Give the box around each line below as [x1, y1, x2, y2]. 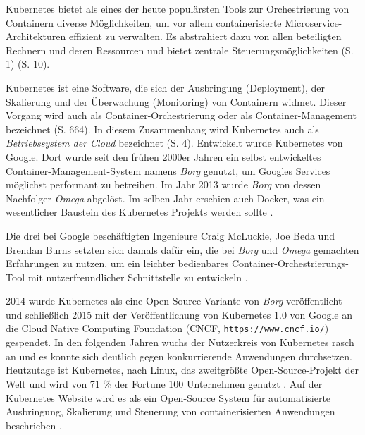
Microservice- [285, 15, 342, 30]
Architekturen [6, 29, 66, 44]
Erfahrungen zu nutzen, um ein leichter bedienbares [6, 256, 229, 271]
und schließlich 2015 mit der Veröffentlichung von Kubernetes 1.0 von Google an [6, 307, 352, 321]
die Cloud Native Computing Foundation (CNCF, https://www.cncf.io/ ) [6, 321, 329, 336]
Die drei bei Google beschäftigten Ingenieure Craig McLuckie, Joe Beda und [6, 228, 335, 243]
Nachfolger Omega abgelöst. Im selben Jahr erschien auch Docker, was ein [6, 190, 325, 205]
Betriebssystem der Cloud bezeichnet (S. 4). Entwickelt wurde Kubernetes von [6, 135, 343, 150]
